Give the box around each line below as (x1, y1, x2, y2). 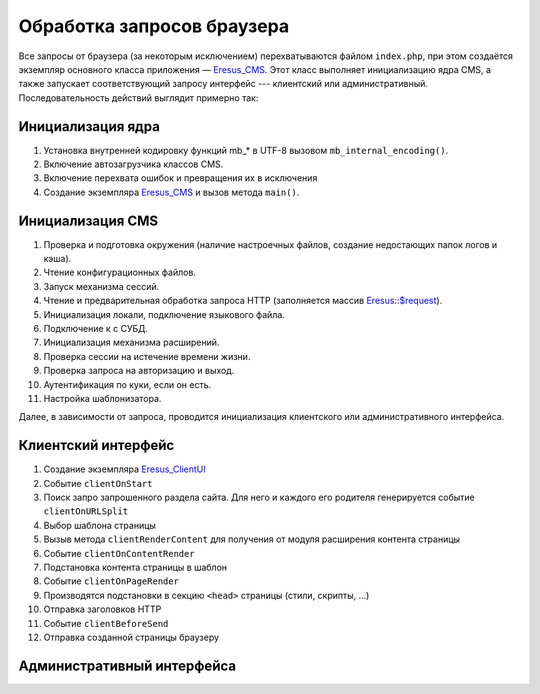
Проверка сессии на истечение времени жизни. (43, 350, 251, 362)
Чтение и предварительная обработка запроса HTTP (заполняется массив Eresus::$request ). (43, 295, 443, 307)
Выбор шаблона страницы (43, 519, 157, 531)
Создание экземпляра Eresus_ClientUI (43, 463, 206, 475)
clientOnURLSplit (43, 506, 129, 517)
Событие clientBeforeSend (43, 617, 169, 629)
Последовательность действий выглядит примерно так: (18, 91, 259, 104)
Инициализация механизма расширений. (43, 336, 220, 349)
